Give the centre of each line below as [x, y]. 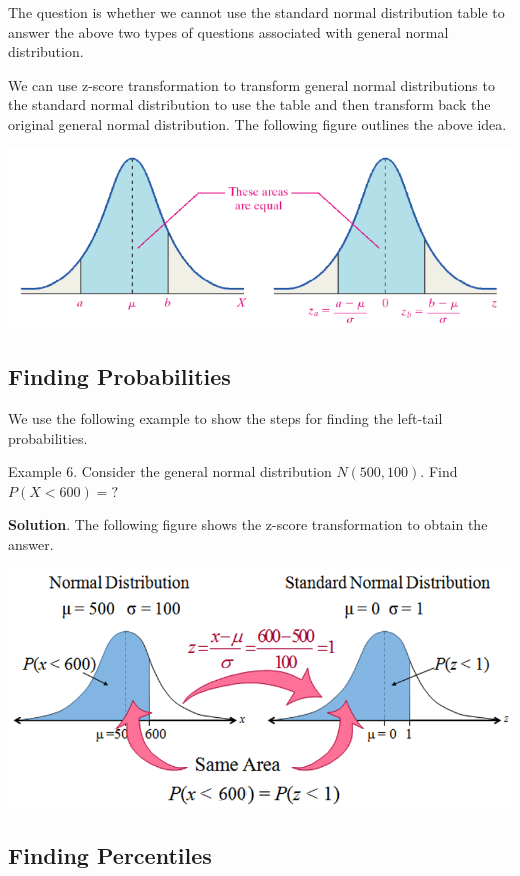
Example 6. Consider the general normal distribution [170, 471]
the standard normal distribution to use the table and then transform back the [249, 104]
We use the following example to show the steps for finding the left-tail [225, 418]
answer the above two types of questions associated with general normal [228, 31]
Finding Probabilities [119, 376]
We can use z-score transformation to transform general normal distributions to [251, 84]
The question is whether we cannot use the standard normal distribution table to [256, 12]
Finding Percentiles [110, 854]
